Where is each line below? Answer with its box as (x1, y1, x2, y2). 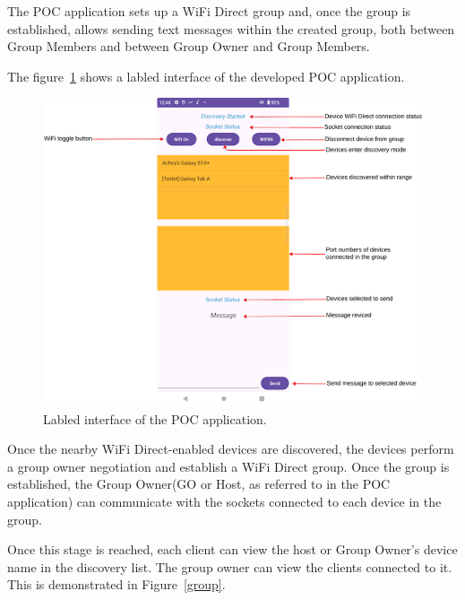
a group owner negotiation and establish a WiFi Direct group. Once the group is (7, 457, 450, 475)
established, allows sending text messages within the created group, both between (7, 19, 455, 38)
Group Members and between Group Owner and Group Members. (7, 37, 370, 56)
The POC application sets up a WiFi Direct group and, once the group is (7, 2, 411, 20)
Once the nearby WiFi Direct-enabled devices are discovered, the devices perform (7, 439, 454, 458)
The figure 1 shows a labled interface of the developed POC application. (7, 66, 405, 85)
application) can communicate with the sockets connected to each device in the (7, 492, 442, 511)
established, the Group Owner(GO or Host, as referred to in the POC (7, 474, 391, 493)
